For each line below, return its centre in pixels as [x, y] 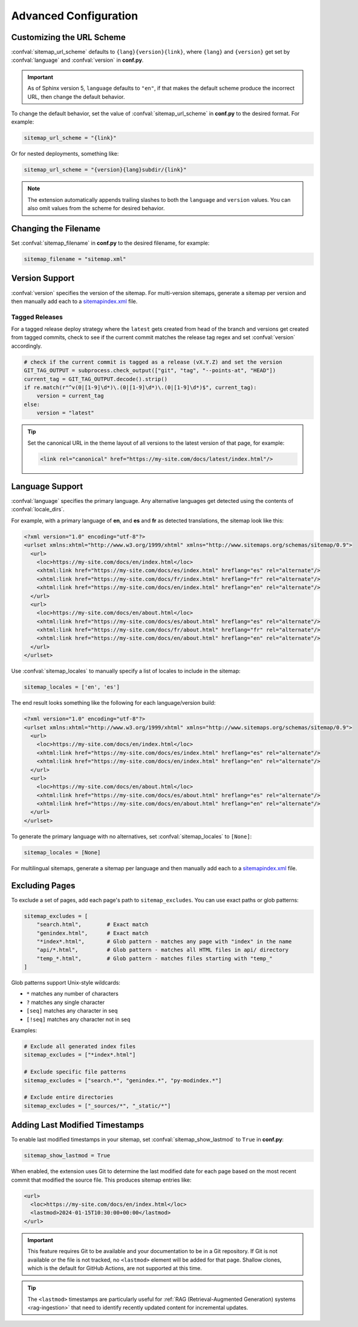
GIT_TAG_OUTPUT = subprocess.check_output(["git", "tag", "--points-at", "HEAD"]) [150, 371]
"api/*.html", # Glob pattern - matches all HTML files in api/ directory [163, 950]
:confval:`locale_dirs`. [38, 510]
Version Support [43, 278]
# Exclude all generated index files [80, 1046]
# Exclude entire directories [69, 1097]
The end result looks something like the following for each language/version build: [113, 703]
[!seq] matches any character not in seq [78, 1019]
